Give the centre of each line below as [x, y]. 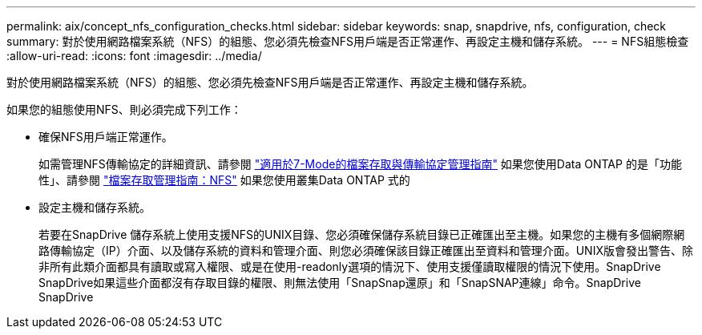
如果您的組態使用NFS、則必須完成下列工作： [124, 109]
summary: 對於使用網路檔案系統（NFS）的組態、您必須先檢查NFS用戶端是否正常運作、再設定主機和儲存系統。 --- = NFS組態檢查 [348, 41]
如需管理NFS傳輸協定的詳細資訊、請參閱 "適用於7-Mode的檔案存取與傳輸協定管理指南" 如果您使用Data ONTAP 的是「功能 [360, 164]
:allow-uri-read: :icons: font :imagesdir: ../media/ [134, 56]
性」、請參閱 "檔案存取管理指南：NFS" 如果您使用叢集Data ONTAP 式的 [224, 180]
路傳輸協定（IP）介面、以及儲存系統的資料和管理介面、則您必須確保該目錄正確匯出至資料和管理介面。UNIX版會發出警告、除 [366, 250]
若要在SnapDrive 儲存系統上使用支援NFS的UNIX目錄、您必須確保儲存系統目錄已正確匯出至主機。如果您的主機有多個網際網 [362, 234]
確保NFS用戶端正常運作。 [106, 137]
